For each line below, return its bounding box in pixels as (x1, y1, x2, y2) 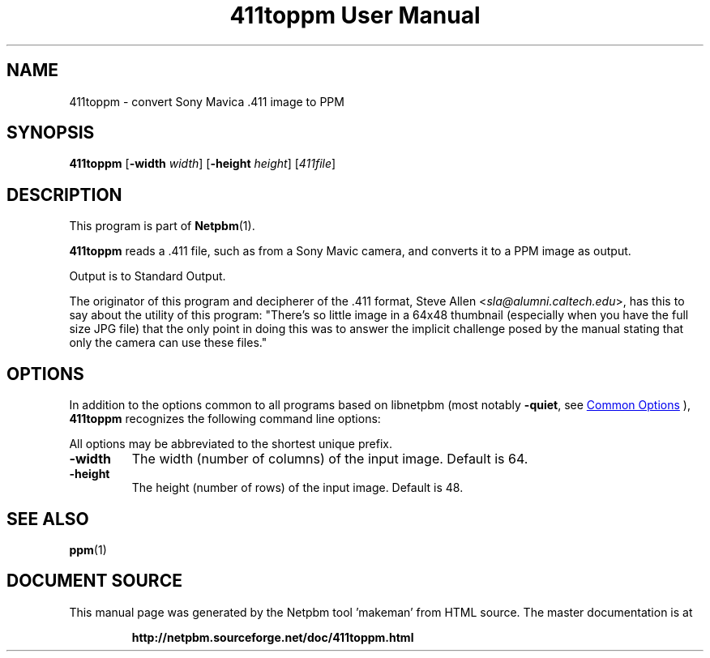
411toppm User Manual (229, 2, 481, 29)
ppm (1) (69, 542, 107, 557)
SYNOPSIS (6, 122, 95, 143)
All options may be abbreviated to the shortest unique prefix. (69, 437, 392, 451)
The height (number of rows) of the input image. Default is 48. (131, 481, 464, 495)
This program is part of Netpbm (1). (69, 219, 255, 233)
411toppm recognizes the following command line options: (69, 412, 381, 426)
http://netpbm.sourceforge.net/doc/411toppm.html (131, 630, 414, 644)
